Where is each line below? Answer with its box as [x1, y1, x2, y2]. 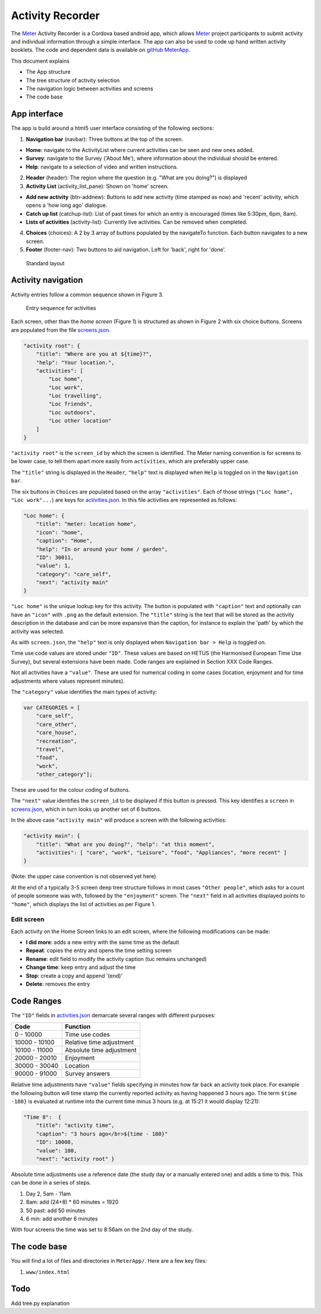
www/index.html [26, 1269, 71, 1275]
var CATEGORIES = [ [23, 704, 80, 711]
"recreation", [36, 737, 77, 745]
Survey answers [65, 1070, 110, 1078]
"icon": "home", [36, 529, 83, 536]
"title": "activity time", [36, 1122, 115, 1129]
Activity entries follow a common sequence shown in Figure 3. [11, 291, 163, 298]
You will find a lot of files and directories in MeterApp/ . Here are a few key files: [11, 1257, 207, 1265]
